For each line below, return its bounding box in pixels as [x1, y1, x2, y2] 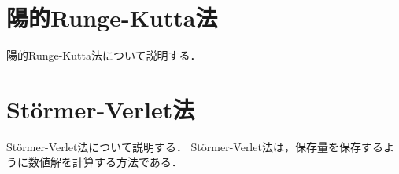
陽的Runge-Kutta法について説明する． [6, 47, 201, 63]
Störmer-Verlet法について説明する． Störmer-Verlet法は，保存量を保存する [6, 138, 383, 154]
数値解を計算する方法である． [28, 154, 183, 170]
